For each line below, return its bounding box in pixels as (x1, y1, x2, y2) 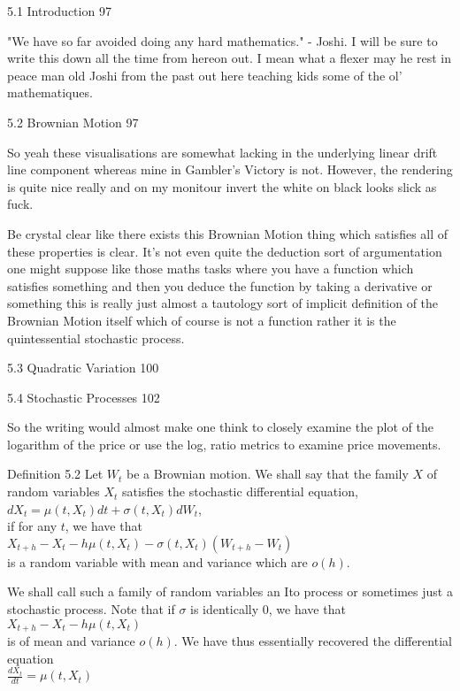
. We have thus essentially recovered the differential (173, 632, 452, 650)
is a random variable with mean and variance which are (7, 552, 308, 571)
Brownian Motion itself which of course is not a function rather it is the (7, 311, 396, 329)
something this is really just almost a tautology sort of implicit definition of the (7, 294, 439, 312)
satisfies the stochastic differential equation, (122, 482, 358, 501)
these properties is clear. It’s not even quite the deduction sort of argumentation (7, 242, 442, 260)
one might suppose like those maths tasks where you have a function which (7, 259, 414, 278)
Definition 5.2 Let (7, 465, 103, 483)
